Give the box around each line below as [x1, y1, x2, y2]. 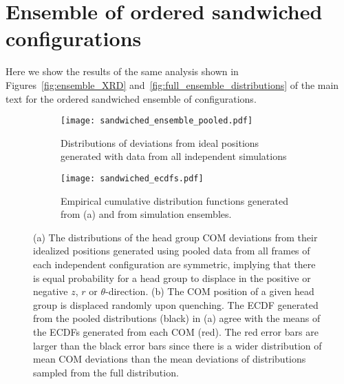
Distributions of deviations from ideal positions [61, 135, 259, 150]
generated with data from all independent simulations [61, 149, 287, 163]
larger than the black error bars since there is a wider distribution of [33, 338, 322, 352]
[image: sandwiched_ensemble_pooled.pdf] [61, 116, 253, 126]
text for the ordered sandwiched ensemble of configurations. [6, 91, 257, 105]
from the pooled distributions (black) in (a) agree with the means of [33, 311, 321, 325]
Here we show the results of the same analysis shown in [6, 64, 239, 79]
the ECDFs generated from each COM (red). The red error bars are [33, 324, 319, 338]
